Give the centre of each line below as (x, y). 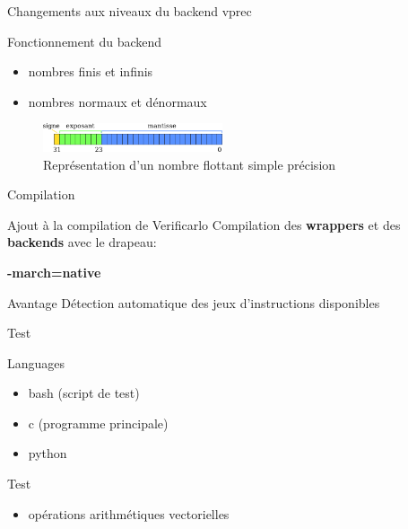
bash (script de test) (84, 393)
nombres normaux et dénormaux (117, 101)
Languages (36, 362)
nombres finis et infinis (91, 71)
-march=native (54, 272)
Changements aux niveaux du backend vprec (130, 11)
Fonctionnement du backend (85, 41)
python (48, 453)
